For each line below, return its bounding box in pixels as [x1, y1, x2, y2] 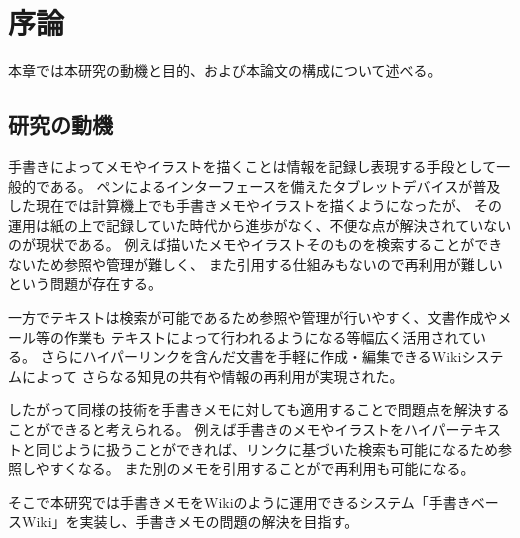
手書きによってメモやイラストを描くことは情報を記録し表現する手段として [8, 155, 497, 176]
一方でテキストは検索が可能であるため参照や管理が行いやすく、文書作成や [8, 307, 498, 328]
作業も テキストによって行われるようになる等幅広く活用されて [63, 326, 472, 347]
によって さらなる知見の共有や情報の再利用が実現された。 [21, 365, 404, 386]
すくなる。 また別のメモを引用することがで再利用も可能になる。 [49, 458, 475, 479]
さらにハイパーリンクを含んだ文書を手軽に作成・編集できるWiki [40, 346, 462, 367]
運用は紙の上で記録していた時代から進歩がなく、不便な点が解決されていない [8, 214, 512, 235]
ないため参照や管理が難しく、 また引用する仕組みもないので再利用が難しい [8, 253, 503, 274]
